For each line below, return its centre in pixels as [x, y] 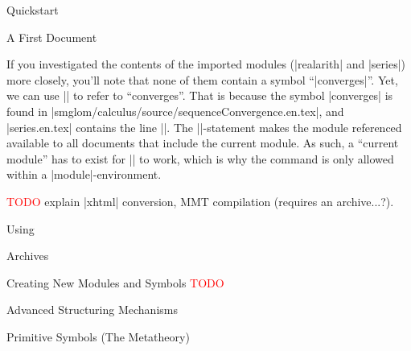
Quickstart [33, 10]
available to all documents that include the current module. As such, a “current [203, 143]
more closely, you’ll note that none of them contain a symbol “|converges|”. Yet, [202, 79]
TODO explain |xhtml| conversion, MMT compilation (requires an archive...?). [200, 201]
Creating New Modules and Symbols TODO [115, 282]
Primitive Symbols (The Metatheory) [98, 336]
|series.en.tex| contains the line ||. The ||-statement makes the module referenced [204, 127]
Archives [28, 256]
